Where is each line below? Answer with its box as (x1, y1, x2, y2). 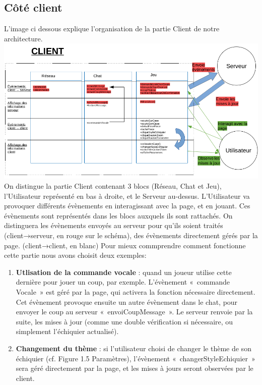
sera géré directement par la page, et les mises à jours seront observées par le (16, 363, 253, 373)
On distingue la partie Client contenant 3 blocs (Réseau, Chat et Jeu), (4, 181, 222, 191)
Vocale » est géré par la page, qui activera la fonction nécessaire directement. (16, 287, 255, 297)
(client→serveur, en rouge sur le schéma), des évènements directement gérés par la (4, 230, 258, 241)
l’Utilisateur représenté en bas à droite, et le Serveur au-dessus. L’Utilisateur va (4, 190, 250, 201)
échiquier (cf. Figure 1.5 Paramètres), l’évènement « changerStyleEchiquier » (16, 353, 255, 363)
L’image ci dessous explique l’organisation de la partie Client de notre (4, 23, 220, 34)
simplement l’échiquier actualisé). (16, 326, 119, 337)
